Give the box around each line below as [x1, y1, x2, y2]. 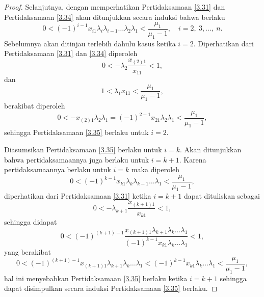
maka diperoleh [131, 164, 180, 175]
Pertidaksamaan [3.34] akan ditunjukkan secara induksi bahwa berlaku [4, 11, 225, 22]
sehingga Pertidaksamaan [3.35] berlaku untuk [4, 127, 149, 138]
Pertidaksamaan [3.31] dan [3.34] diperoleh [4, 48, 138, 59]
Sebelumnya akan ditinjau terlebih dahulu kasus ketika [4, 38, 176, 48]
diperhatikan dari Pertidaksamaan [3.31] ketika [4, 191, 151, 201]
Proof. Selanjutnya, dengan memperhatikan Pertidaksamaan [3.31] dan [4, 2, 225, 12]
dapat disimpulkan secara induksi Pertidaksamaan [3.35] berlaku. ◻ [4, 283, 218, 293]
